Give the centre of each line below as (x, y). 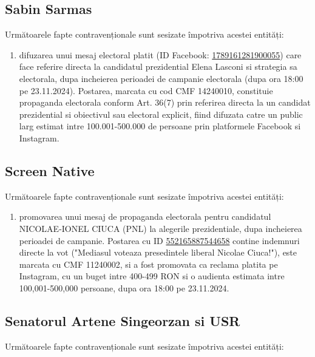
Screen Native (50, 170)
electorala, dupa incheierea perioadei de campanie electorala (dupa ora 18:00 (161, 78)
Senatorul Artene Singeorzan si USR (123, 320)
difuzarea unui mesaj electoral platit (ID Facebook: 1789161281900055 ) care (160, 54)
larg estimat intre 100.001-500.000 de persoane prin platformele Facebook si (160, 126)
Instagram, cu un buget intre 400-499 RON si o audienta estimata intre (152, 276)
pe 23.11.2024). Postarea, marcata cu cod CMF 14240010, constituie (146, 90)
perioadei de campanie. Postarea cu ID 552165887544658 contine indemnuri (159, 240)
